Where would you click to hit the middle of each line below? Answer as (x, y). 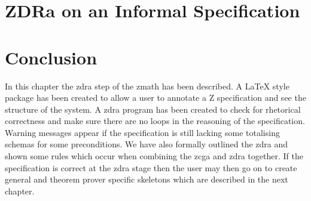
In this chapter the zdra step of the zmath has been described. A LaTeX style (147, 86)
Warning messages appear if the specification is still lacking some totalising (142, 132)
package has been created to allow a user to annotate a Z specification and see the (155, 98)
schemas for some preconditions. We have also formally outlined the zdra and (147, 144)
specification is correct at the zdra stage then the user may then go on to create (151, 167)
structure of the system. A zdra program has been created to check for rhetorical (153, 109)
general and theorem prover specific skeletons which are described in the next (147, 179)
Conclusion (51, 57)
